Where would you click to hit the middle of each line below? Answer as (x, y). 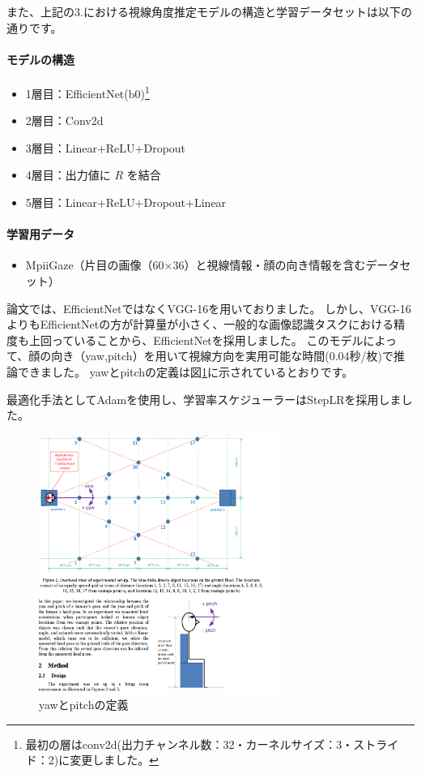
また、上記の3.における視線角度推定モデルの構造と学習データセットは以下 (204, 11)
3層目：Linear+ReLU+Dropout (106, 147)
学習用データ (40, 234)
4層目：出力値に (68, 175)
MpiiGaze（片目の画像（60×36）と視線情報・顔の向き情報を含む (196, 265)
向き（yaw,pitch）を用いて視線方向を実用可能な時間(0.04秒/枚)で (222, 356)
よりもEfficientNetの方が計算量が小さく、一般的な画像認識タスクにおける (200, 324)
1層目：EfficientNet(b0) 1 (87, 92)
